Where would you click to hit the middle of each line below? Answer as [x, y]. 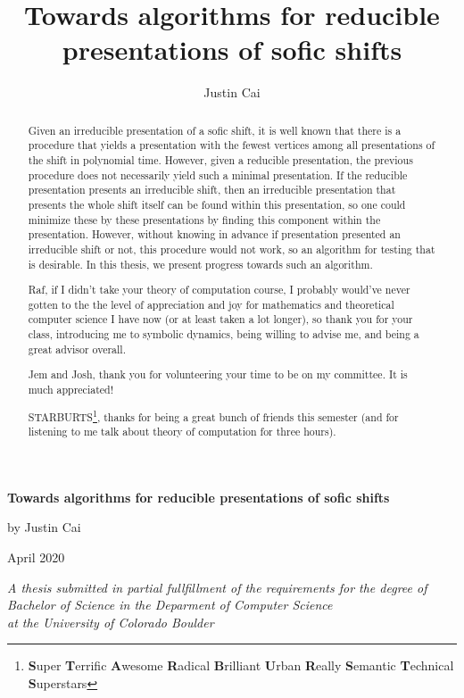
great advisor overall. [77, 349]
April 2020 [36, 557]
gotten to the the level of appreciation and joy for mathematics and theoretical [211, 304]
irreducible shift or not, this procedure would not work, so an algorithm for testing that [232, 249]
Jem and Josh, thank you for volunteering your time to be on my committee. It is [218, 374]
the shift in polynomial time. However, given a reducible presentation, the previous [220, 160]
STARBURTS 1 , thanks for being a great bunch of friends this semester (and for [213, 415]
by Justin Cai [44, 527]
